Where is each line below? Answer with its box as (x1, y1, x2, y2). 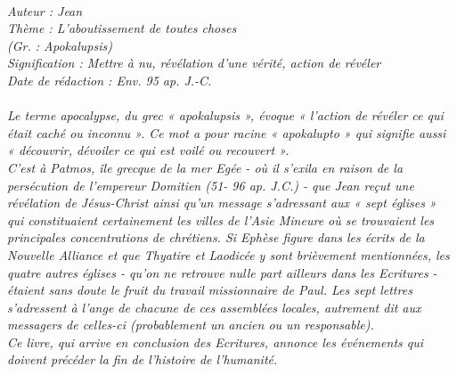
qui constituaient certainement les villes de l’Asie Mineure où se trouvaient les (7, 210, 435, 229)
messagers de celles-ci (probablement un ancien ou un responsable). (7, 315, 374, 334)
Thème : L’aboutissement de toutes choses (7, 19, 237, 37)
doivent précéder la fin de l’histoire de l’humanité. (7, 350, 278, 369)
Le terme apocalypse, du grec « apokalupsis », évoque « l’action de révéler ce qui (7, 106, 444, 125)
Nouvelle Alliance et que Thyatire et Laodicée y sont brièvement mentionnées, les (7, 245, 450, 264)
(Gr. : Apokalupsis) (7, 36, 112, 54)
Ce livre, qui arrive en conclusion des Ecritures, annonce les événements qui (7, 332, 424, 351)
